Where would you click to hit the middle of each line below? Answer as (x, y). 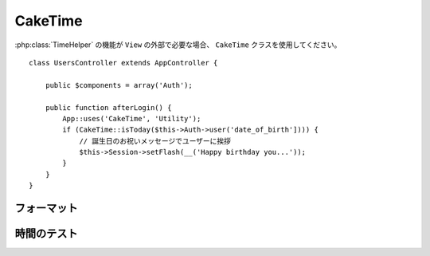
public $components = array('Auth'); (119, 85)
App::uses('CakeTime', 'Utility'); (132, 118)
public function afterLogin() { (108, 107)
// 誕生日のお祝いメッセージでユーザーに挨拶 (155, 141)
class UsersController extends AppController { (123, 63)
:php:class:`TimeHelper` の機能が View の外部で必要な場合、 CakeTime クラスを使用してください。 (178, 45)
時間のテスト (46, 234)
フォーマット (46, 209)
